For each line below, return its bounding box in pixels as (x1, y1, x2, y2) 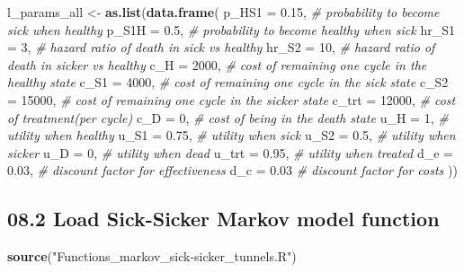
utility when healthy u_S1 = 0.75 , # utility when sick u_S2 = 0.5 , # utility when (7, 126, 456, 145)
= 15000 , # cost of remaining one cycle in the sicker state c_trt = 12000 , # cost (7, 90, 456, 109)
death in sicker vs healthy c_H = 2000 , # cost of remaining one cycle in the (7, 55, 427, 74)
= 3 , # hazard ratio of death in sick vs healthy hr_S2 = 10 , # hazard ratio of (7, 38, 435, 57)
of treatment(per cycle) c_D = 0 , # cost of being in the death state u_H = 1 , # (7, 108, 449, 127)
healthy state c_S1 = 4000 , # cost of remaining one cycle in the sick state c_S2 (7, 73, 449, 92)
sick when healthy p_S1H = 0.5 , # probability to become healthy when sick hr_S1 (7, 20, 455, 39)
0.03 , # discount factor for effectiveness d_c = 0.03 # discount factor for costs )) (7, 161, 458, 180)
